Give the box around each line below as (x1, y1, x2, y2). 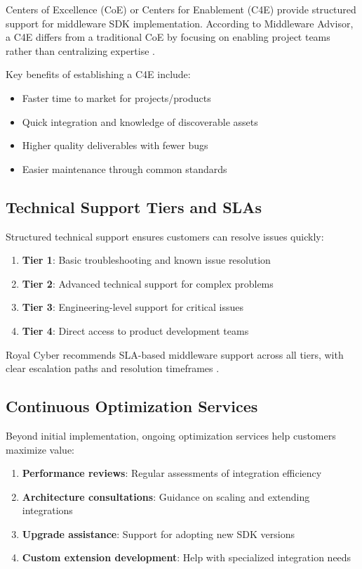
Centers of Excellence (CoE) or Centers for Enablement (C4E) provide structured (6, 2, 356, 16)
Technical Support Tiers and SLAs (6, 196, 262, 217)
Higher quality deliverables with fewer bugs (22, 138, 208, 153)
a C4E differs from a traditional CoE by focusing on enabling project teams (6, 30, 330, 44)
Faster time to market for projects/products (22, 90, 211, 105)
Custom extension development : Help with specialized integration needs (22, 550, 351, 565)
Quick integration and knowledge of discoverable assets (22, 114, 258, 129)
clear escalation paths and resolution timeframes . (6, 361, 220, 376)
